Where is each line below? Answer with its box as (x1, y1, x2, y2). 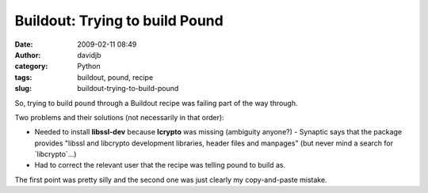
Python (77, 62, 101, 71)
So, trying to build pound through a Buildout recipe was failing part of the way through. (14, 98, 298, 108)
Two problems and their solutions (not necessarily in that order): (14, 112, 225, 122)
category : (14, 62, 48, 71)
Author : (14, 50, 41, 59)
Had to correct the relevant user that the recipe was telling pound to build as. (34, 161, 285, 170)
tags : (14, 72, 32, 82)
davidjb (77, 50, 102, 59)
